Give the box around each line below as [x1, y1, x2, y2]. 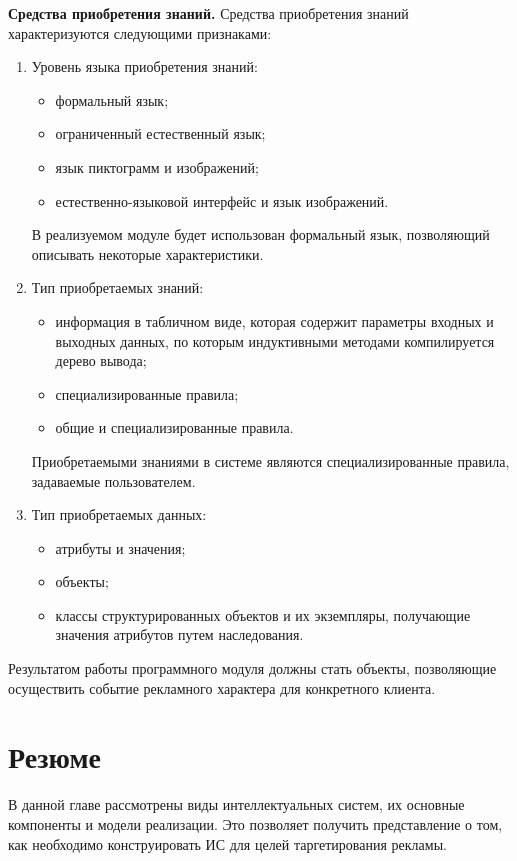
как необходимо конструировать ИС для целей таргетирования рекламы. [8, 833, 447, 854]
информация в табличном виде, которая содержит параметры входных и [55, 310, 494, 331]
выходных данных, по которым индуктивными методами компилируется [55, 330, 495, 351]
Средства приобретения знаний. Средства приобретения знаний [8, 3, 409, 23]
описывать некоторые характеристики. [31, 243, 264, 264]
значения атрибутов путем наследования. [55, 624, 304, 645]
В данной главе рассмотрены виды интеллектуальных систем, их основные [8, 794, 465, 815]
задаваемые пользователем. [31, 470, 196, 491]
